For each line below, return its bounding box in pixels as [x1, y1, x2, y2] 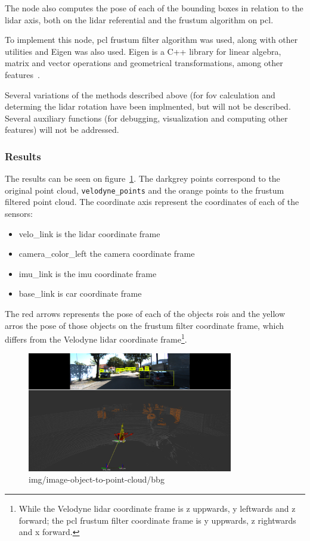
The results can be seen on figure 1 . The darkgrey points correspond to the [5, 172, 280, 185]
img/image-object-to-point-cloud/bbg [29, 473, 165, 486]
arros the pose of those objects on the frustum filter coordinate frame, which [5, 319, 284, 331]
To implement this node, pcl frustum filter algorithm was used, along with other [5, 33, 298, 46]
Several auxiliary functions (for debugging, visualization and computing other [5, 111, 288, 124]
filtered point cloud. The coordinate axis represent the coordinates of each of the [5, 195, 299, 208]
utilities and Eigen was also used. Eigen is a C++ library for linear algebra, [5, 45, 281, 57]
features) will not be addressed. [5, 123, 119, 136]
